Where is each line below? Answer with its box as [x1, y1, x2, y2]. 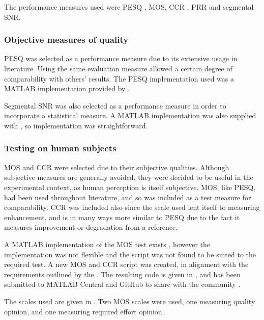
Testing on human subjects [4, 142, 116, 154]
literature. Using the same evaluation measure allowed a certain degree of [4, 63, 232, 73]
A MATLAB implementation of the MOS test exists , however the [4, 238, 211, 249]
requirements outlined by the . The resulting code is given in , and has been [4, 269, 241, 279]
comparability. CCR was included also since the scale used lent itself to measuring [4, 202, 260, 212]
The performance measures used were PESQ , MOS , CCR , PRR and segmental [4, 2, 254, 12]
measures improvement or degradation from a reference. [4, 222, 178, 232]
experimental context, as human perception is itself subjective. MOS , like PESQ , [4, 181, 256, 192]
